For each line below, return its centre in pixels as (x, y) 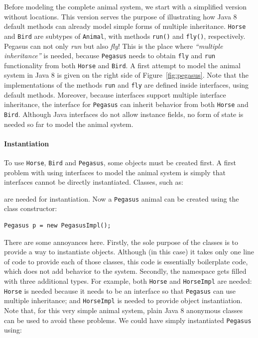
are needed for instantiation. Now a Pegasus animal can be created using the (122, 198)
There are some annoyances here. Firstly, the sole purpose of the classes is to (121, 242)
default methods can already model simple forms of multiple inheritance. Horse (125, 26)
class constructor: (31, 208)
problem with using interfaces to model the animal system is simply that (115, 172)
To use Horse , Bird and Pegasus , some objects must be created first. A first (120, 162)
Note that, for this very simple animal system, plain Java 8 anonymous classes (124, 310)
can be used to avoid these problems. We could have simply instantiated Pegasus (128, 320)
